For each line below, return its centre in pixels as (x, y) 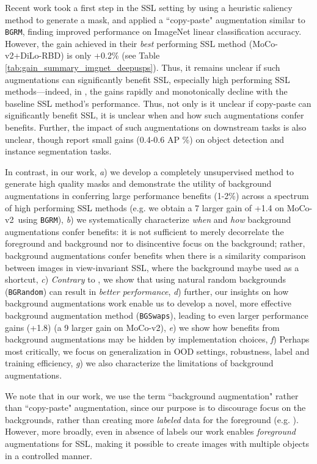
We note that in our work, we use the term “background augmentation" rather (152, 395)
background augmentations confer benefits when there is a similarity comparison (155, 255)
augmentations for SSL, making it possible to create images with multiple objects (157, 444)
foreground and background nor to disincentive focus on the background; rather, (155, 243)
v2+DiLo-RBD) (35, 55)
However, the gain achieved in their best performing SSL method (126, 43)
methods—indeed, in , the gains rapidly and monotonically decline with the (146, 91)
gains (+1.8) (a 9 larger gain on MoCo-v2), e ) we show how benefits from (142, 327)
